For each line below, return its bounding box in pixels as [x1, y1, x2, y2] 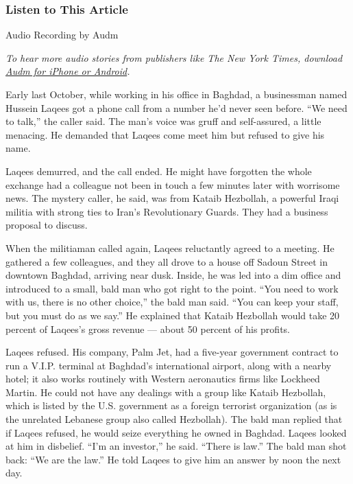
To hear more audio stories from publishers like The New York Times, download [5, 50, 343, 65]
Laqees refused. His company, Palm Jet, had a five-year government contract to [5, 345, 339, 359]
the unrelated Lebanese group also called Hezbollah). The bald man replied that [5, 412, 343, 426]
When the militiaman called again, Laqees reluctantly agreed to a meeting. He [5, 240, 334, 255]
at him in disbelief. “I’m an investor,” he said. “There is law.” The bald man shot [5, 439, 347, 453]
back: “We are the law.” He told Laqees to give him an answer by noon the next [5, 452, 341, 466]
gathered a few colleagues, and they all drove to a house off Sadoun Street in [5, 254, 328, 268]
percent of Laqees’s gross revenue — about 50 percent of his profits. [5, 321, 290, 336]
